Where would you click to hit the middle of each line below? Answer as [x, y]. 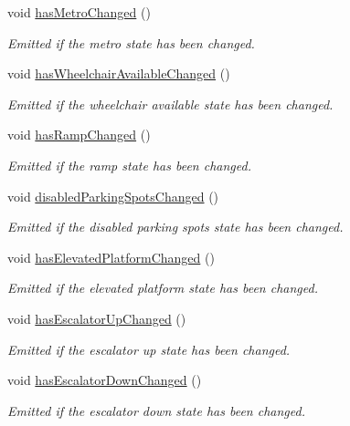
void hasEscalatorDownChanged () [105, 380]
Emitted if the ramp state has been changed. [129, 165]
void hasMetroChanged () [79, 12]
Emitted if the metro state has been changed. [131, 42]
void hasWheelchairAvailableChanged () [119, 73]
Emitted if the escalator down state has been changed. [156, 410]
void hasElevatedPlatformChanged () [111, 257]
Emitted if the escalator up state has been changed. [149, 349]
